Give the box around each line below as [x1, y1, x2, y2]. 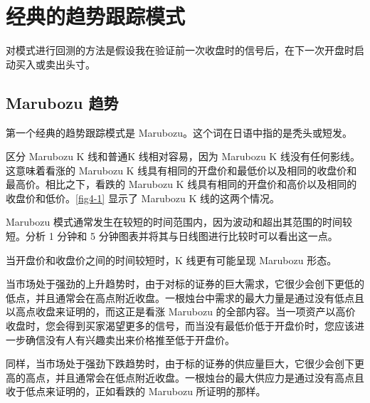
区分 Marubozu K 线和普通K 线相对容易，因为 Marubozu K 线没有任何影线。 [6, 149, 360, 164]
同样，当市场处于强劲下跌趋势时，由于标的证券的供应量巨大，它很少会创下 [6, 356, 354, 371]
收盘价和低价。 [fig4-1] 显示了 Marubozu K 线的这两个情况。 [6, 190, 280, 205]
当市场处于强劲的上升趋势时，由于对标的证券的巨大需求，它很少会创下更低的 [6, 276, 364, 291]
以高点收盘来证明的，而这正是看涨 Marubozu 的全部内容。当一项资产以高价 [6, 304, 356, 319]
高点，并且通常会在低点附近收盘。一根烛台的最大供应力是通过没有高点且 [25, 370, 364, 384]
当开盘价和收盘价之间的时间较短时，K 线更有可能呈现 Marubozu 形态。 [6, 252, 337, 267]
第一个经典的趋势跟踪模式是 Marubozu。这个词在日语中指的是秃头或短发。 [6, 125, 352, 140]
